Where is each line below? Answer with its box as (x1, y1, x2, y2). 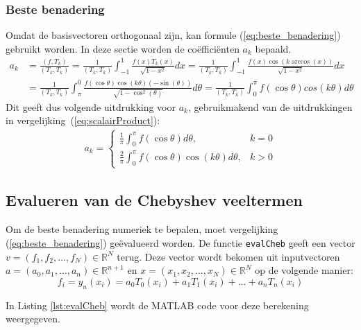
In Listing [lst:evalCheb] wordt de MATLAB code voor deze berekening (6, 297, 309, 312)
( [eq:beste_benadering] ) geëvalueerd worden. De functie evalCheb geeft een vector (6, 235, 355, 250)
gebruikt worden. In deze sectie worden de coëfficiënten (6, 41, 240, 55)
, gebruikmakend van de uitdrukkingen (187, 99, 353, 114)
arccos (291, 58, 310, 65)
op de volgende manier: (255, 263, 353, 277)
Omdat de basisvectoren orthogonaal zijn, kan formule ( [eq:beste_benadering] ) (6, 28, 341, 42)
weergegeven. (6, 311, 60, 326)
